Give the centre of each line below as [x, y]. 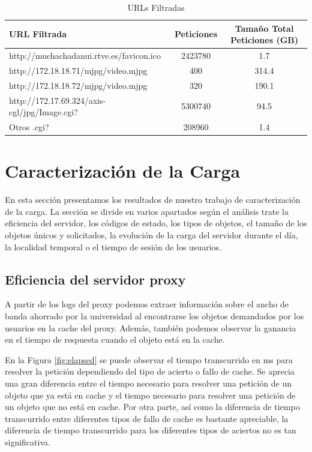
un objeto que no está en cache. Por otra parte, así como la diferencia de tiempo [152, 407]
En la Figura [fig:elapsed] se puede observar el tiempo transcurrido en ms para [149, 359]
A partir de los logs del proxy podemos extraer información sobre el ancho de [147, 304]
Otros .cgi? [29, 127]
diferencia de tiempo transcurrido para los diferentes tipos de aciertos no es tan [151, 430]
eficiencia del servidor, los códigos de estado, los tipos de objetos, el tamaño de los [156, 223]
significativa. [28, 441]
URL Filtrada [38, 34]
